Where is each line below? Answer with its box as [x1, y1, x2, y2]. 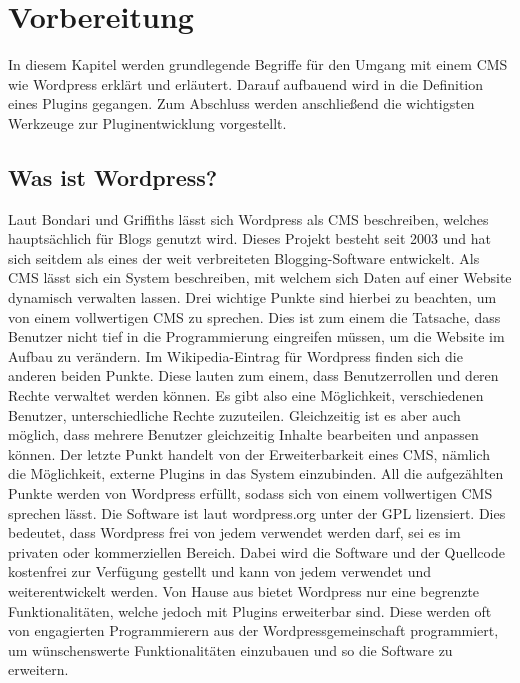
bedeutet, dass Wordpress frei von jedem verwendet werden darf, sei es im [8, 522, 461, 543]
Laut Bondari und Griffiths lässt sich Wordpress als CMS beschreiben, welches [8, 208, 489, 229]
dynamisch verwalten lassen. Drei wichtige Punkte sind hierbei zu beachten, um [8, 287, 497, 308]
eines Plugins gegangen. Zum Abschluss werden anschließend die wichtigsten [8, 93, 475, 114]
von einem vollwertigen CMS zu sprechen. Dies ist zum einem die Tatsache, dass [8, 306, 501, 327]
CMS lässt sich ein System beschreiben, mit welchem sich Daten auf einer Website [8, 267, 512, 288]
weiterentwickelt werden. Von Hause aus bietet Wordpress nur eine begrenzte [8, 580, 480, 601]
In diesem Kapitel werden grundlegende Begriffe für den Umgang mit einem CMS [8, 54, 508, 75]
